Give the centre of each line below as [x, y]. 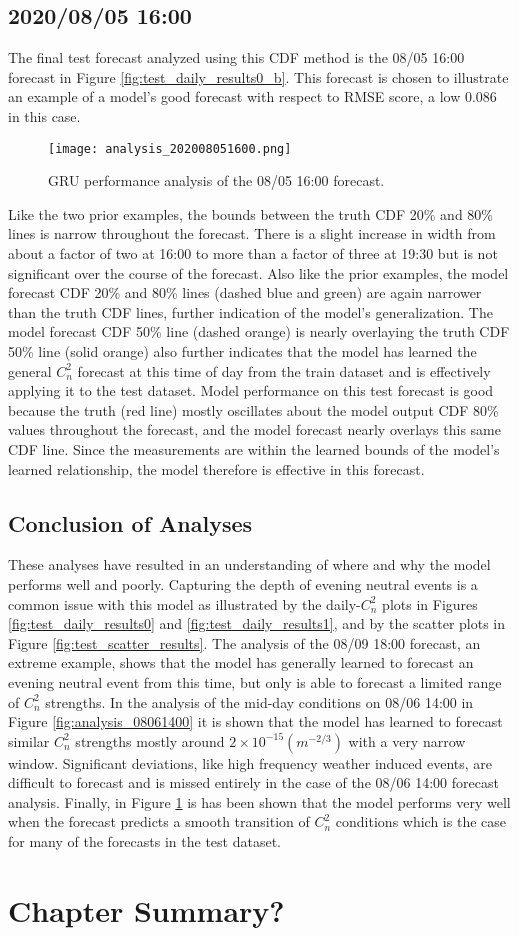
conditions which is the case [420, 821]
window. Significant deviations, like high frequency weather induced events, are [250, 762]
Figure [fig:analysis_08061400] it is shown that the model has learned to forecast [255, 721]
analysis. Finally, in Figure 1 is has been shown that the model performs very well [259, 801]
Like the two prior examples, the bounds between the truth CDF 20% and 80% [251, 213]
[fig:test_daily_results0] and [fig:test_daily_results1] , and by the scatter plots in [257, 623]
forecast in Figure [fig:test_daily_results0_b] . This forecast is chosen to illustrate [258, 76]
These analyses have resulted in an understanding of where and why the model [249, 564]
